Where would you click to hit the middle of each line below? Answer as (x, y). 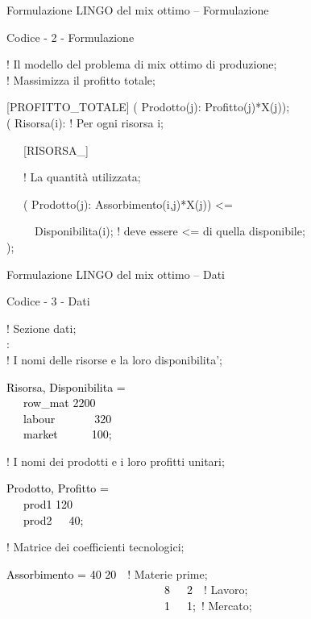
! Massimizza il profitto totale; (81, 79)
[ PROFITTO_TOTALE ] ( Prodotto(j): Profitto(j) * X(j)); (148, 107)
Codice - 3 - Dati (48, 301)
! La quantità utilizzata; (82, 177)
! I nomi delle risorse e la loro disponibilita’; (114, 359)
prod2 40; (53, 519)
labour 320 (67, 418)
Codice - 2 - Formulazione (70, 37)
